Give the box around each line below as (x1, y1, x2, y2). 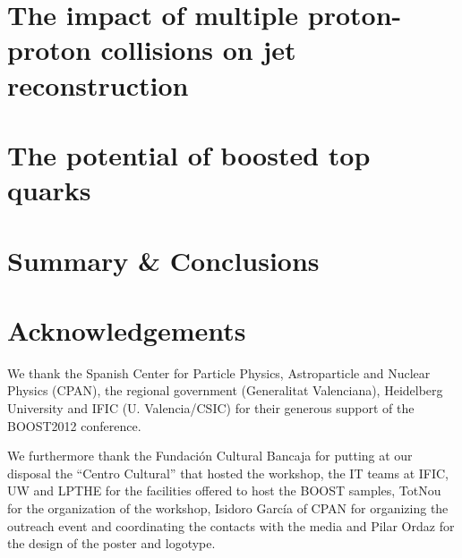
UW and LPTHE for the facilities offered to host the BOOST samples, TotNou (7, 481, 441, 500)
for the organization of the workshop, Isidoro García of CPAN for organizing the (7, 498, 449, 517)
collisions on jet (100, 31, 296, 68)
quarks (7, 172, 91, 208)
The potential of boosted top (7, 136, 371, 173)
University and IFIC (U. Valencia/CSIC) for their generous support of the (7, 399, 415, 417)
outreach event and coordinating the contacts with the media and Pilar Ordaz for (7, 516, 455, 535)
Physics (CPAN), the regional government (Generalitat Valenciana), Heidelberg (7, 381, 443, 400)
